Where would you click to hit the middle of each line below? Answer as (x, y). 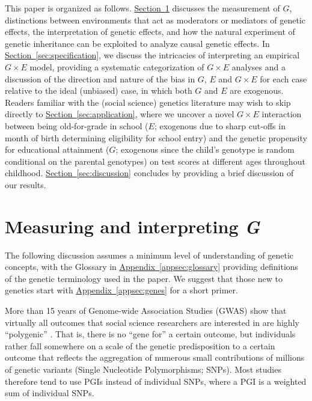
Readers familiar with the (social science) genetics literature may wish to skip (148, 102)
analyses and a (258, 66)
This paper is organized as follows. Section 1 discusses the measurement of (142, 8)
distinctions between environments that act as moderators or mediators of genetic (155, 20)
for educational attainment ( (57, 149)
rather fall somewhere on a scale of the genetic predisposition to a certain (140, 345)
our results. (26, 184)
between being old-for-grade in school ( (77, 125)
